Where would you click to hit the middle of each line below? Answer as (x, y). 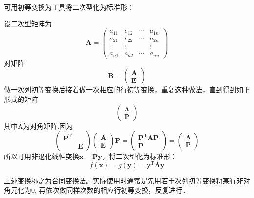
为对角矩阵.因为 (48, 126)
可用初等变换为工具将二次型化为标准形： (69, 7)
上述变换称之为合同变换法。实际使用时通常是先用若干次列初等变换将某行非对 (127, 180)
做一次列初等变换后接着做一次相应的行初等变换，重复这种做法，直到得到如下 (127, 89)
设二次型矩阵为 (28, 23)
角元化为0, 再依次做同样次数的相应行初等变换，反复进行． (97, 190)
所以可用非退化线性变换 (42, 156)
